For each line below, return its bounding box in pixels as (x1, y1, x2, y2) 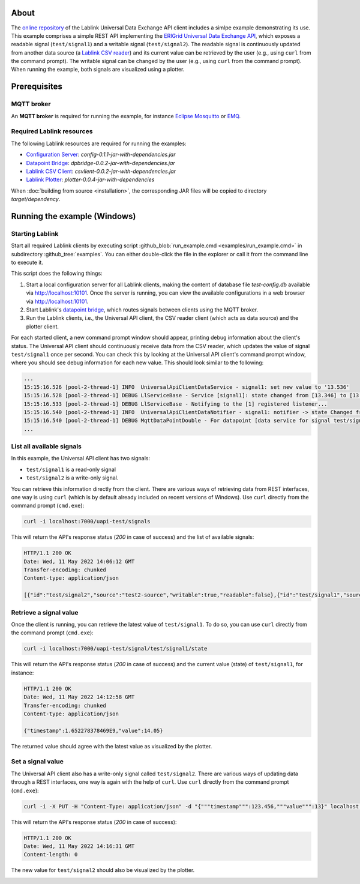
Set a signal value (11, 757, 64, 766)
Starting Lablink (11, 229, 59, 238)
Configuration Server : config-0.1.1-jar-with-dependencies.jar (26, 151, 176, 158)
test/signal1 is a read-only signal (26, 466, 116, 473)
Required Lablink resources (11, 127, 93, 136)
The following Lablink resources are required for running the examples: (11, 140, 187, 147)
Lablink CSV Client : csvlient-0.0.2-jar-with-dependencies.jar (26, 167, 176, 175)
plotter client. (26, 323, 59, 330)
